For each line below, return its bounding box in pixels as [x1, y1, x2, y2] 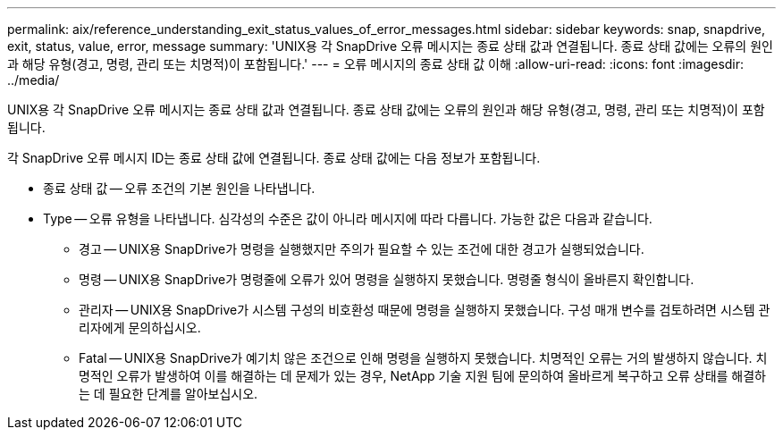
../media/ [7, 72, 60, 88]
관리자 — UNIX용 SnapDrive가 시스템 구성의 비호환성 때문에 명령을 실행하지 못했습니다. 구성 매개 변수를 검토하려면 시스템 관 [79, 302, 770, 317]
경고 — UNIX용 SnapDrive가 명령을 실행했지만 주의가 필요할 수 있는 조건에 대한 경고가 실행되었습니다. [79, 241, 644, 256]
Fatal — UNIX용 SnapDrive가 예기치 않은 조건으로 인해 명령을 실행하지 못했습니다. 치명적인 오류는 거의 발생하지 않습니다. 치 [79, 350, 768, 366]
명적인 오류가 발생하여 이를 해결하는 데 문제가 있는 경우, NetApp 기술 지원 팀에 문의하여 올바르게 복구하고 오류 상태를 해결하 [79, 368, 766, 383]
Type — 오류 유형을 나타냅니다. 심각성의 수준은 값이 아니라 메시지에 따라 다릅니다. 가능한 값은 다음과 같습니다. [43, 211, 652, 226]
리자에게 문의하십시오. [79, 320, 201, 335]
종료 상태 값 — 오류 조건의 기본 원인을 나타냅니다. [43, 181, 316, 196]
